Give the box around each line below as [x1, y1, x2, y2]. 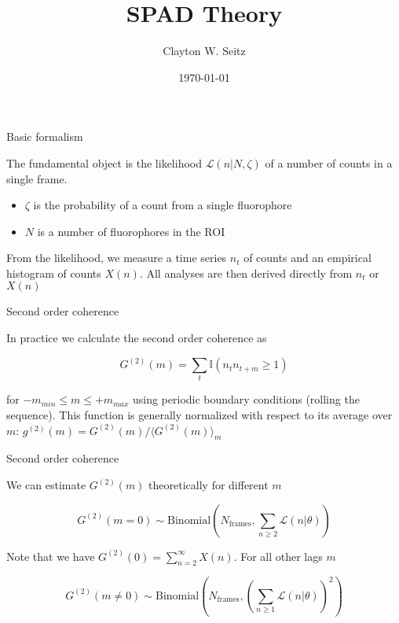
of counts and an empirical [243, 249, 372, 266]
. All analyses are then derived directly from [139, 264, 353, 281]
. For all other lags [233, 547, 323, 564]
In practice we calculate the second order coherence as [6, 330, 267, 346]
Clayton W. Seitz [163, 42, 246, 59]
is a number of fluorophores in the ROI [37, 223, 225, 239]
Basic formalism [6, 128, 83, 145]
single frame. [6, 170, 68, 186]
